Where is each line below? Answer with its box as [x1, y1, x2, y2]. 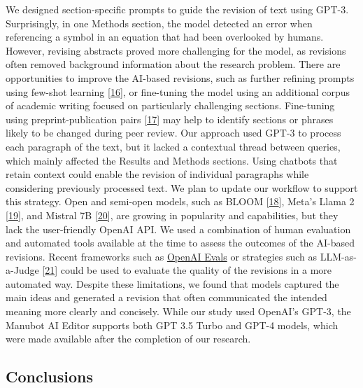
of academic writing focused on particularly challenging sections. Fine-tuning [6, 98, 335, 113]
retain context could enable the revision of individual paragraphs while [6, 167, 309, 181]
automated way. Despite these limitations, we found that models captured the [6, 276, 339, 291]
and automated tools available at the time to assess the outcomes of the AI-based [6, 235, 355, 250]
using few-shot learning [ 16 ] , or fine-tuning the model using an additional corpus [6, 84, 350, 99]
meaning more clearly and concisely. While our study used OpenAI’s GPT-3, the [6, 304, 351, 319]
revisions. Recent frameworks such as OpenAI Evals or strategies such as [6, 249, 318, 263]
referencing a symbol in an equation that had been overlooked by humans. [6, 29, 324, 44]
